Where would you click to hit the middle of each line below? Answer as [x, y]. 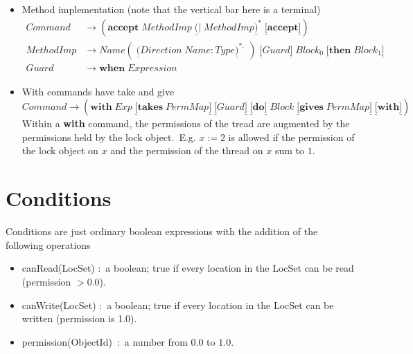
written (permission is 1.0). [79, 318]
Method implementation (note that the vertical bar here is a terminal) [171, 9]
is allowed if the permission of [291, 137]
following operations [48, 244]
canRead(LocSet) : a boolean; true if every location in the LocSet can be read [188, 268]
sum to [289, 150]
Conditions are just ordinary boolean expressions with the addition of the [162, 231]
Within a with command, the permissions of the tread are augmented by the [186, 123]
